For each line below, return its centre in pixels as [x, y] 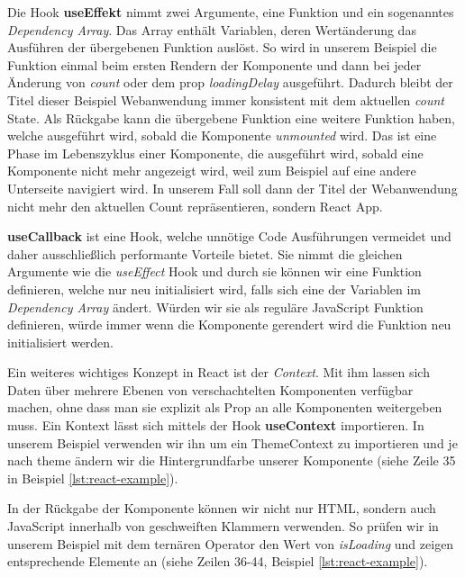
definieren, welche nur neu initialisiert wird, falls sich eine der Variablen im [214, 288]
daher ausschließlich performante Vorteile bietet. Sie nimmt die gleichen [205, 253]
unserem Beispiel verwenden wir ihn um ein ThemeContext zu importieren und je [232, 442]
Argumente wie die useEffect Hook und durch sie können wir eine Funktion [214, 271]
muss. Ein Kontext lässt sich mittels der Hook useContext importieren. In [216, 425]
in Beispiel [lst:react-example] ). [93, 478]
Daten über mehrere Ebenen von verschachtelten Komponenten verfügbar [210, 389]
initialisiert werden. [61, 342]
